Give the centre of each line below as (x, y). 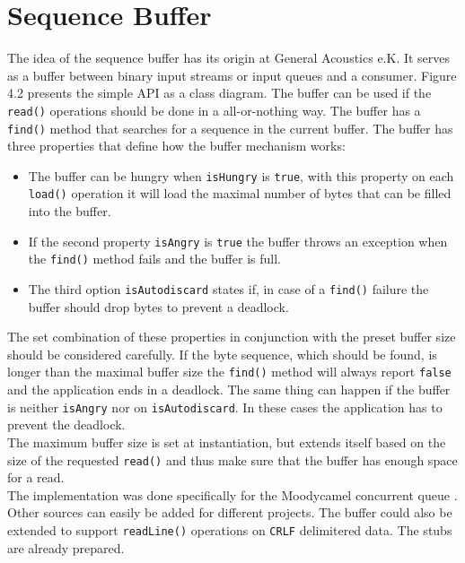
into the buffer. (70, 211)
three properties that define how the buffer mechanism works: (176, 146)
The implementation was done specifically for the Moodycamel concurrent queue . (232, 494)
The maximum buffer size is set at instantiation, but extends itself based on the (227, 442)
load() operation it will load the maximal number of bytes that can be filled (240, 193)
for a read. (36, 477)
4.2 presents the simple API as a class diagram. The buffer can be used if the (219, 93)
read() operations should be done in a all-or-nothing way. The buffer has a (214, 110)
